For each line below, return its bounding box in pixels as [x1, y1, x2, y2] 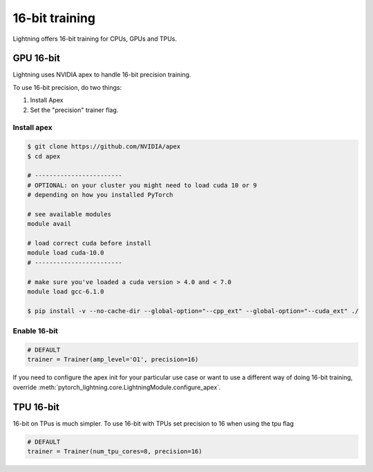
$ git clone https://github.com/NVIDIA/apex [27, 142, 181, 151]
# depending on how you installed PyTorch [27, 191, 173, 199]
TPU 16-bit [12, 401, 60, 413]
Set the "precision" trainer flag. [30, 106, 119, 114]
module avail [27, 220, 72, 228]
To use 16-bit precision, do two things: [12, 83, 122, 91]
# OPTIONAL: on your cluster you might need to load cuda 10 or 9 [27, 181, 257, 189]
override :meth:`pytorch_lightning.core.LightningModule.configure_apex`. [12, 383, 221, 391]
